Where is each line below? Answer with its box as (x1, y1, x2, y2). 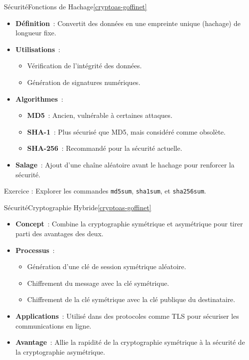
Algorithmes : (15, 93, 63, 104)
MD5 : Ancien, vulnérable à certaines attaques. (27, 110, 173, 120)
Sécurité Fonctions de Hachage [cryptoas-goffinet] (4, 1, 147, 11)
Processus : (15, 245, 55, 255)
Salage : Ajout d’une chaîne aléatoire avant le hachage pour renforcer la (15, 159, 235, 169)
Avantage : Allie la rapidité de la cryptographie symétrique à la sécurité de (15, 337, 245, 347)
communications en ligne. (15, 320, 92, 331)
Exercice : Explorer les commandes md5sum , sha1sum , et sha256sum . (4, 186, 206, 196)
